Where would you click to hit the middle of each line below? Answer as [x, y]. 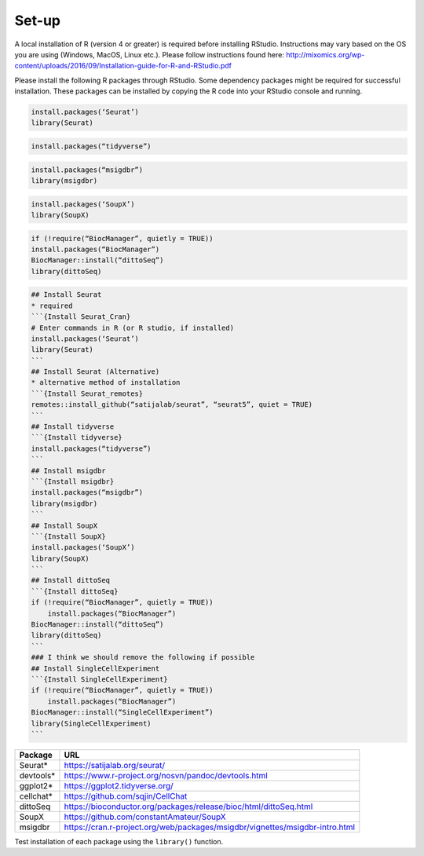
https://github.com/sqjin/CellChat [126, 796]
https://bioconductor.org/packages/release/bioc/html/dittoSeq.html [188, 807]
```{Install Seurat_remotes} [87, 393]
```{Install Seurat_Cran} [81, 317]
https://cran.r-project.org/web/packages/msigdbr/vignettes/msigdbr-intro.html [210, 827]
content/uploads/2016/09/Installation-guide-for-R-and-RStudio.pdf [123, 66]
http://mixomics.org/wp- [325, 54]
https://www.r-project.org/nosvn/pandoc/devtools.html [166, 775]
